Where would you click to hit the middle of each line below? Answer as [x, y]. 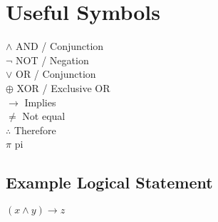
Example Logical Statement [109, 182]
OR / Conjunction [56, 74]
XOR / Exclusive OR [63, 87]
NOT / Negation [52, 60]
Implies [40, 102]
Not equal [44, 116]
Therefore [35, 130]
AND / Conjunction [60, 46]
